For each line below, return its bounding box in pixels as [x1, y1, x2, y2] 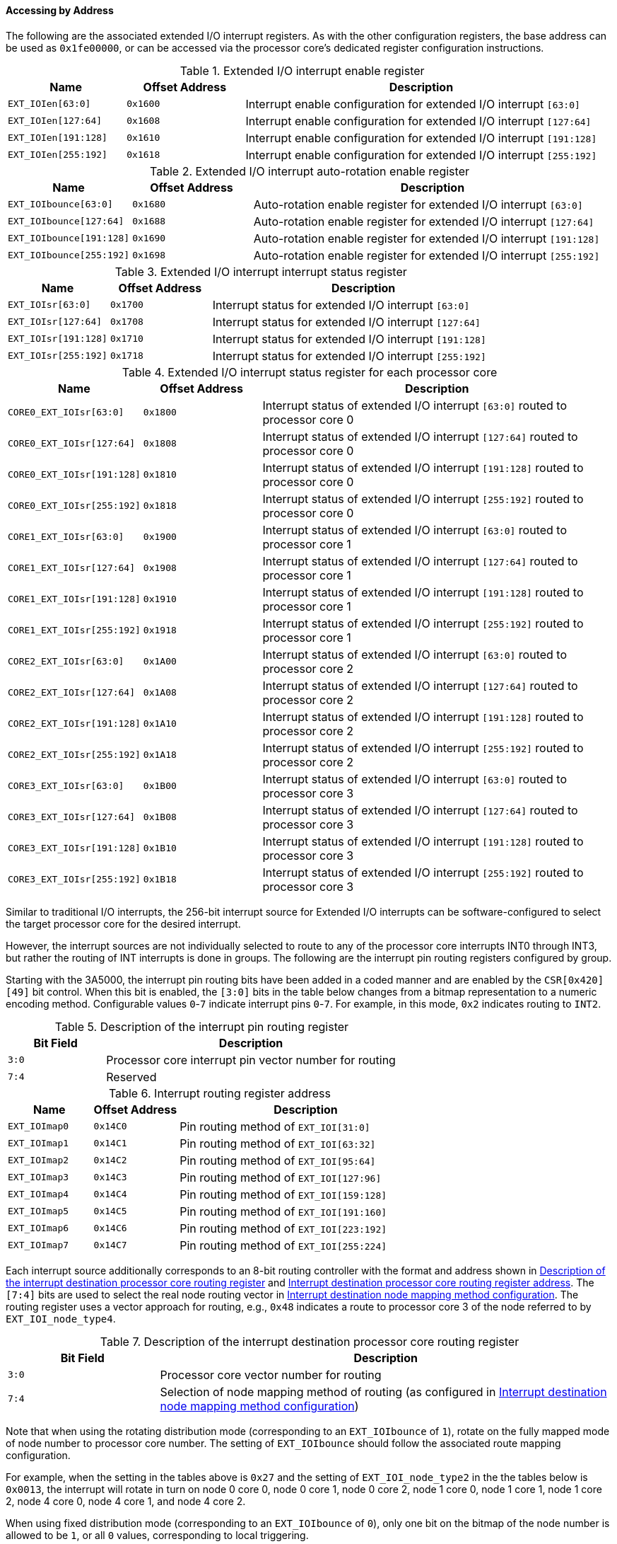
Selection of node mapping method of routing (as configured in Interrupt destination [160, 1384, 607, 1399]
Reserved [106, 1069, 157, 1084]
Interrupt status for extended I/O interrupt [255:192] [212, 348, 486, 363]
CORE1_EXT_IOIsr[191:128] [8, 594, 141, 605]
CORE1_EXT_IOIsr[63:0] [8, 531, 124, 543]
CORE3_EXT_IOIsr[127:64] [8, 812, 136, 823]
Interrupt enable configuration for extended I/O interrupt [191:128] [245, 130, 597, 145]
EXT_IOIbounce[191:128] [8, 233, 130, 244]
